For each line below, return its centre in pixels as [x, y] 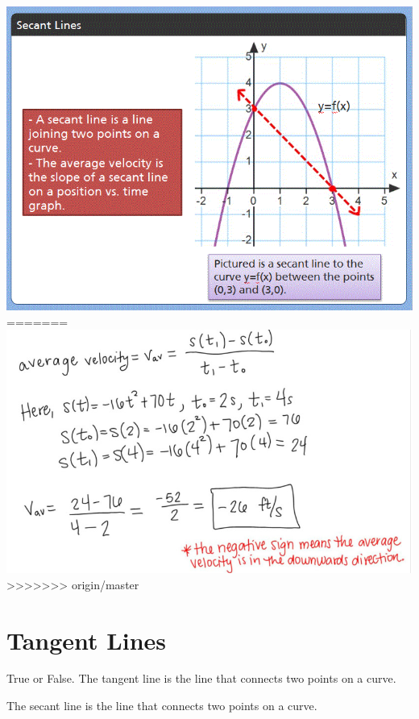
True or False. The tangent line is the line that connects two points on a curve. [201, 678]
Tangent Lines [87, 640]
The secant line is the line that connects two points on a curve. [162, 706]
